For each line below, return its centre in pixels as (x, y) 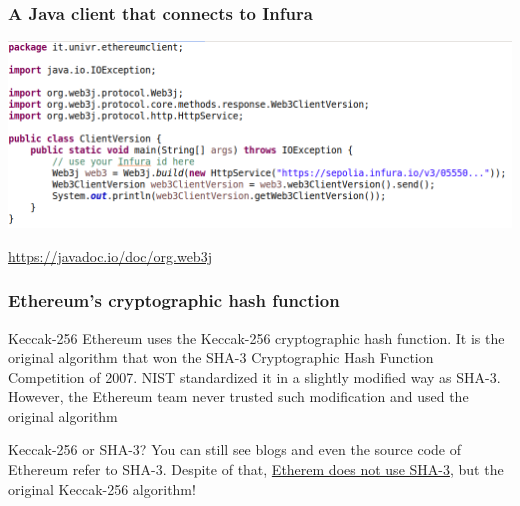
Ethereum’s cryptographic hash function (174, 300)
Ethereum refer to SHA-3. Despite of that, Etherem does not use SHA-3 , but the (256, 469)
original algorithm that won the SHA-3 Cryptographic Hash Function (221, 357)
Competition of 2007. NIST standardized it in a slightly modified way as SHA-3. (254, 376)
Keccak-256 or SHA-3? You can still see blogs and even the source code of (234, 449)
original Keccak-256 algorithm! (102, 488)
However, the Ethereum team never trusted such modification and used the (238, 396)
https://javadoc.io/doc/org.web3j (110, 255)
